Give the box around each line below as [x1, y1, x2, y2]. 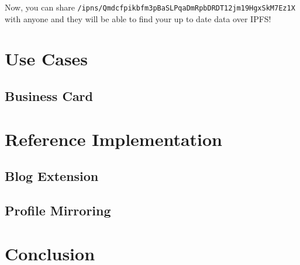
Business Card [5, 87, 93, 105]
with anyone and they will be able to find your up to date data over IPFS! [5, 12, 271, 25]
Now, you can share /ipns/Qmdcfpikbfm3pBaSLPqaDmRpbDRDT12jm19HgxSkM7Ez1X [5, 1, 295, 13]
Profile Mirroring [5, 201, 111, 219]
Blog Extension [5, 167, 99, 185]
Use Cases [5, 47, 88, 71]
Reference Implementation [5, 127, 223, 151]
